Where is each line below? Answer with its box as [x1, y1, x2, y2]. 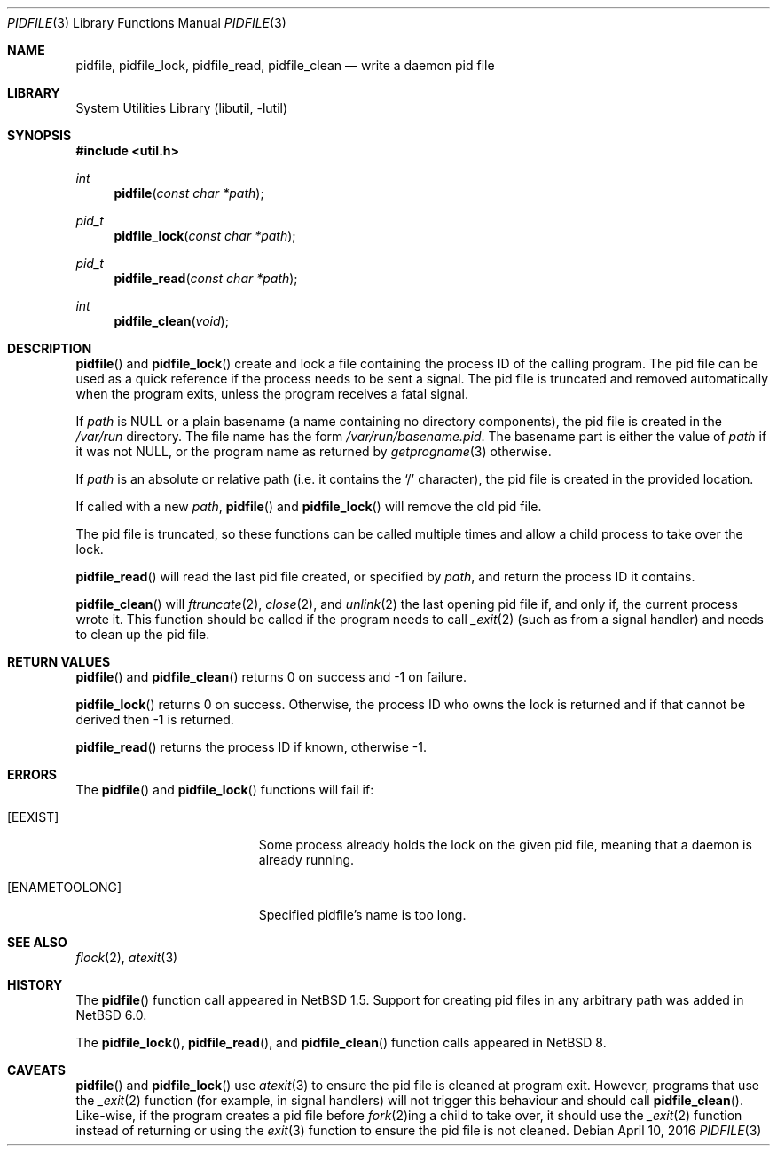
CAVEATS [7, 1062, 66, 1078]
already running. [258, 852, 355, 867]
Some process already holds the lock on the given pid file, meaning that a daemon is [258, 837, 752, 852]
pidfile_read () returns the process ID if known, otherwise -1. [75, 739, 427, 754]
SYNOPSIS [7, 128, 72, 143]
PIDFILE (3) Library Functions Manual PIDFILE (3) [7, 15, 286, 30]
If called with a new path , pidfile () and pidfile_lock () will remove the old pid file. [75, 499, 542, 514]
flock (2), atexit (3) [75, 950, 178, 965]
